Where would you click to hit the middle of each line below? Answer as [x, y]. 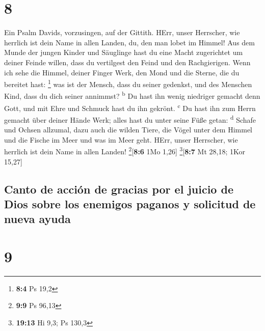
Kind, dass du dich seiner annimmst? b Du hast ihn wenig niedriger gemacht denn [132, 95]
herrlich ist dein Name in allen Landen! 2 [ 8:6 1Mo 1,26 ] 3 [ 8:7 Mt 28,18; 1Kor [125, 150]
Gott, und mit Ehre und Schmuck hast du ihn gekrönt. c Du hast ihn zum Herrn [130, 107]
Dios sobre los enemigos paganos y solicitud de [130, 203]
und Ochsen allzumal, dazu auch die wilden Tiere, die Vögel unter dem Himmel [128, 130]
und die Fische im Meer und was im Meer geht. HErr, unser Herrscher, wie [121, 139]
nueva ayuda [37, 219]
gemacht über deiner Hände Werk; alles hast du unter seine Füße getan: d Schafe [130, 119]
